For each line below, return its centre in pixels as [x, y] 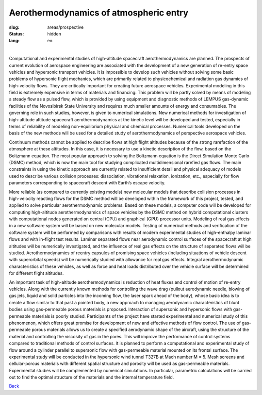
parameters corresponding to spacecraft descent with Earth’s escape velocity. [87, 183]
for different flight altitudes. [36, 273]
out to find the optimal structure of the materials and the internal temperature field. [91, 377]
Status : [16, 33]
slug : [14, 27]
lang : [14, 41]
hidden [54, 33]
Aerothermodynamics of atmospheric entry [99, 13]
